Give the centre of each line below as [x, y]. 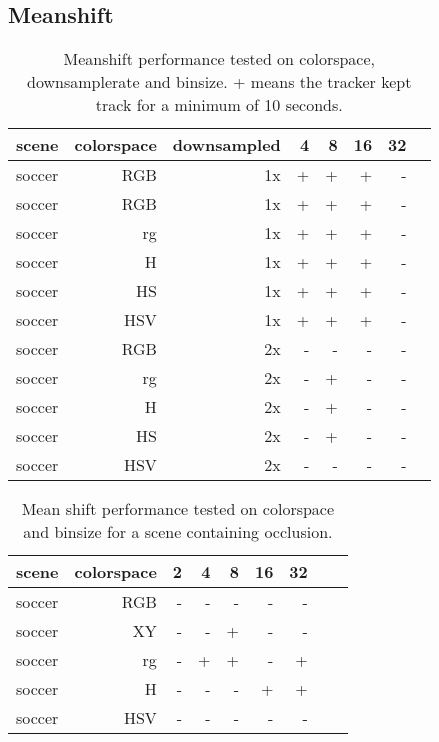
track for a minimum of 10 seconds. [219, 105]
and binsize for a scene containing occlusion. [178, 532]
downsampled [226, 145]
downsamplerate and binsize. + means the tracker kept [219, 82]
